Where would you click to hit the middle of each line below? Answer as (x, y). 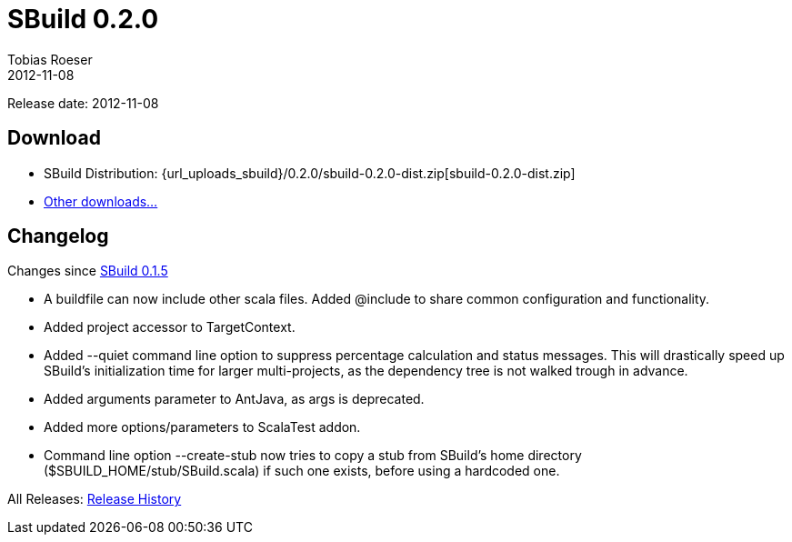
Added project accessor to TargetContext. (170, 327)
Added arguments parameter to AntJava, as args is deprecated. (234, 399)
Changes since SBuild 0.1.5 (88, 271)
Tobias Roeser (50, 59)
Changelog (58, 236)
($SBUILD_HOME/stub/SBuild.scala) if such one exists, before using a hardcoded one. (302, 471)
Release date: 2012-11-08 (83, 103)
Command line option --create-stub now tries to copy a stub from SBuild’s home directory (313, 456)
